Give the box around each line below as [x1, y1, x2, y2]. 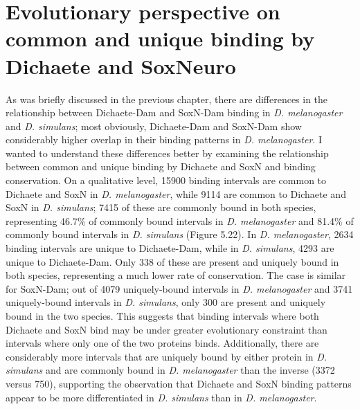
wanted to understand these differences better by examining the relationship [6, 145, 329, 160]
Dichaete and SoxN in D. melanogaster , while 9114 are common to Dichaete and [6, 186, 346, 201]
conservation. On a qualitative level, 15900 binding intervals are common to [6, 173, 327, 188]
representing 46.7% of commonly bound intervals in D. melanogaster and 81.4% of [6, 213, 354, 228]
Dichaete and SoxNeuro [6, 51, 236, 80]
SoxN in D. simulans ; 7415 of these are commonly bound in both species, [6, 200, 316, 215]
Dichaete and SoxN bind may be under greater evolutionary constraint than [6, 322, 327, 336]
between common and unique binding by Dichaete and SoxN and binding [6, 159, 316, 174]
